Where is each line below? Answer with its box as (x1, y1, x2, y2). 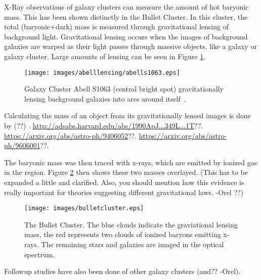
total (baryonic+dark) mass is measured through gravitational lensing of (4, 21, 229, 32)
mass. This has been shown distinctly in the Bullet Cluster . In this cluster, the (4, 11, 248, 22)
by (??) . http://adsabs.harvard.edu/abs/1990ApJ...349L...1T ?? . (4, 120, 203, 130)
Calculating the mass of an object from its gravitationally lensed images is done (4, 110, 251, 121)
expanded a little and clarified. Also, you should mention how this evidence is (4, 176, 244, 187)
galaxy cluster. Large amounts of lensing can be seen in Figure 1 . (4, 51, 206, 61)
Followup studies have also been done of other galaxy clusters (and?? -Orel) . (4, 266, 241, 276)
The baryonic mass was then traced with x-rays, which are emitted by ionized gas (4, 157, 257, 167)
